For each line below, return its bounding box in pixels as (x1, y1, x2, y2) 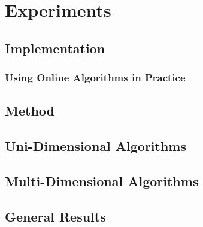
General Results (5, 207, 106, 225)
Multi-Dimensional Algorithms (5, 171, 199, 190)
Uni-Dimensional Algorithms (5, 137, 186, 155)
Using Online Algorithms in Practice (5, 70, 186, 85)
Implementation (5, 38, 105, 57)
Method (5, 101, 54, 120)
